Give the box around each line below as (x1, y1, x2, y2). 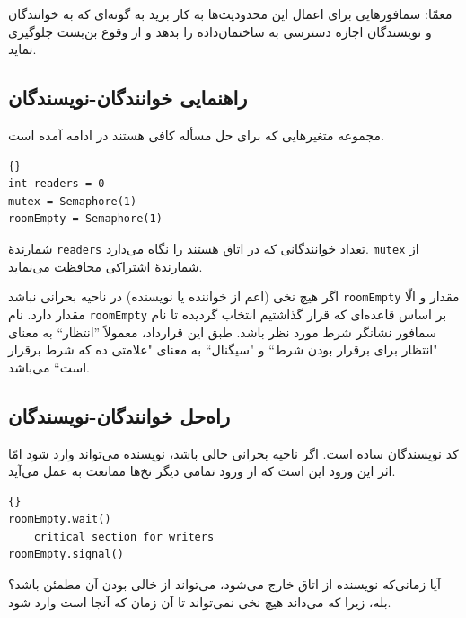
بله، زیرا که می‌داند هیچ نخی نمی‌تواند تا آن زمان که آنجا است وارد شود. (8, 592, 391, 611)
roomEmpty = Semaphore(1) (8, 212, 163, 226)
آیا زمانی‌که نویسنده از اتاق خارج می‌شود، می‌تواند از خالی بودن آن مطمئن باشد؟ (8, 575, 441, 594)
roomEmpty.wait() (8, 513, 111, 526)
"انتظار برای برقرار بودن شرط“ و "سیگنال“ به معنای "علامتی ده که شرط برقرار (8, 340, 438, 359)
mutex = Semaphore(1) (8, 194, 137, 208)
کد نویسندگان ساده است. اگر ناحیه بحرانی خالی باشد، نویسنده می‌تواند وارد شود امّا (8, 443, 459, 462)
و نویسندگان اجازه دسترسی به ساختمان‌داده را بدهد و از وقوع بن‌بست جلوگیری (8, 22, 432, 40)
